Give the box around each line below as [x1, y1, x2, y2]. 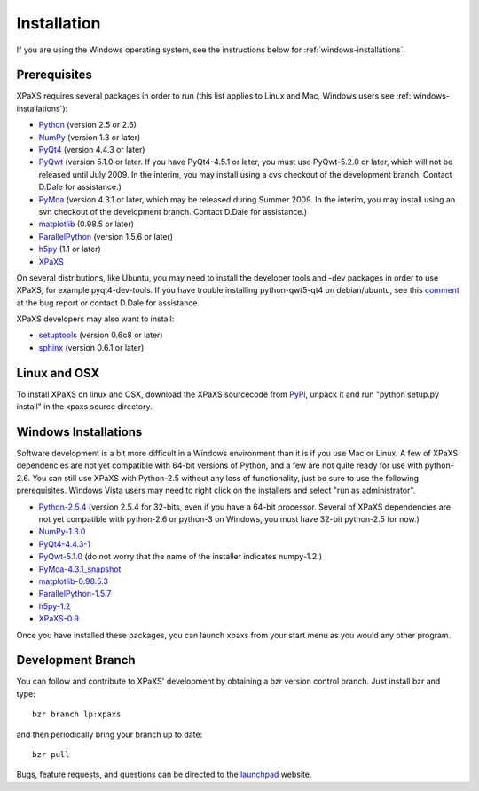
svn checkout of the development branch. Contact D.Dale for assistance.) [38, 206, 308, 217]
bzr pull [32, 750, 70, 760]
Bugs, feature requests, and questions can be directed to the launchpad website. [16, 769, 312, 780]
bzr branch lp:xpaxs [32, 709, 122, 719]
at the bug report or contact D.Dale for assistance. [16, 297, 200, 308]
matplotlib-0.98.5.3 [38, 575, 108, 586]
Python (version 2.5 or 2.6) [38, 120, 137, 131]
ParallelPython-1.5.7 [38, 589, 112, 599]
